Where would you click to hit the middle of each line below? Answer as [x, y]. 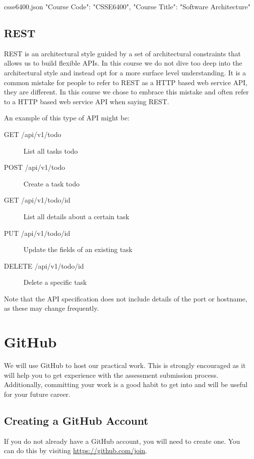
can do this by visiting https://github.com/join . [76, 450]
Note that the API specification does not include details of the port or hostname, [126, 298]
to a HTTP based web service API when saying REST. [87, 101]
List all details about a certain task [76, 216]
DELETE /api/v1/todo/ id [44, 265]
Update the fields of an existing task [78, 249]
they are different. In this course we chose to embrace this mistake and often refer [127, 92]
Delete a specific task [55, 282]
